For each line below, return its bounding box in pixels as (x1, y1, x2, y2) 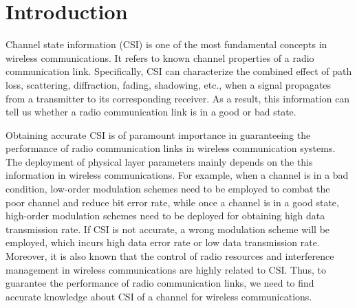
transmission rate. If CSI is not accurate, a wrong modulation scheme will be (6, 221, 330, 236)
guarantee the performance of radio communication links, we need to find (6, 276, 314, 290)
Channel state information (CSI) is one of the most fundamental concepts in (6, 37, 327, 52)
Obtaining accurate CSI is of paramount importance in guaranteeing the (6, 127, 311, 142)
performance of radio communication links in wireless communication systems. (6, 141, 336, 155)
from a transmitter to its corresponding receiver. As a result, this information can (6, 91, 350, 105)
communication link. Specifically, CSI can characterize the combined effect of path (6, 64, 352, 78)
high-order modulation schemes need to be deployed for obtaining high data (6, 208, 325, 223)
